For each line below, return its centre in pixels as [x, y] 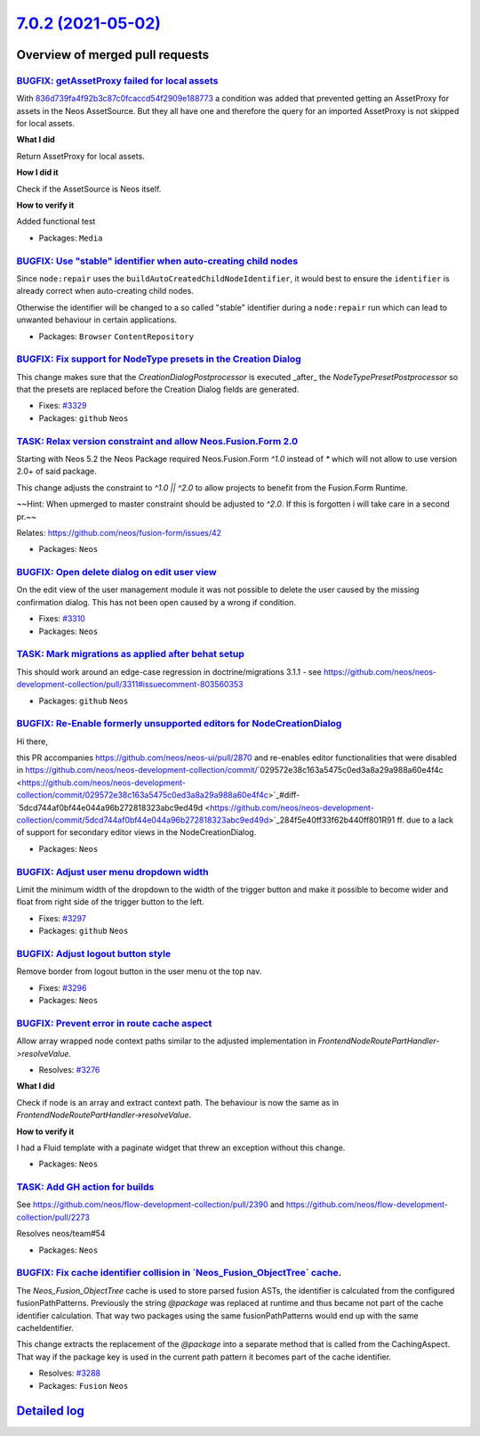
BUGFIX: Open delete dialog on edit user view [116, 572]
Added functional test [56, 222]
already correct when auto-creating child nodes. [105, 291]
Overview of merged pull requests [113, 55]
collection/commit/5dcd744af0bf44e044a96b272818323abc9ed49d [143, 820]
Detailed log [50, 1411]
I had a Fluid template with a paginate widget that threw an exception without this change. [181, 1148]
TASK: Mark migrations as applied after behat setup [130, 654]
